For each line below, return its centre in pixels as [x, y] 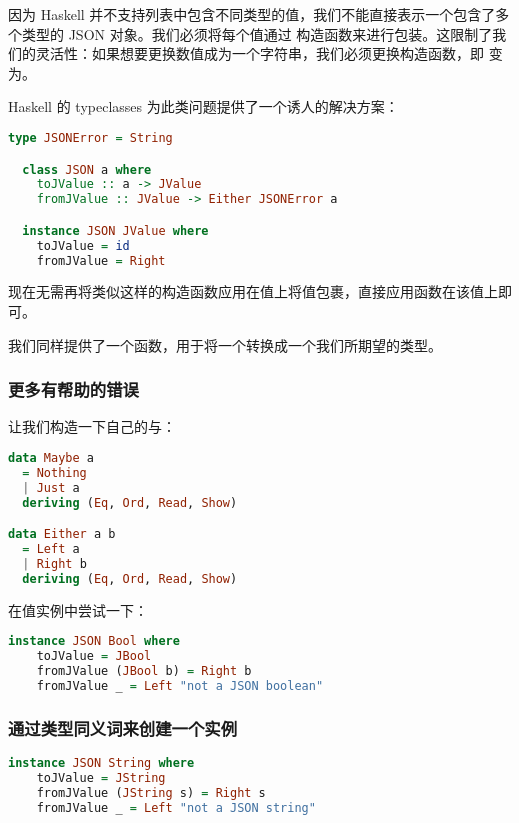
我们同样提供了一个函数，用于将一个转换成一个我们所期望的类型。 [225, 344]
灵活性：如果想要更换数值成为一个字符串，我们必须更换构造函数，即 [259, 53]
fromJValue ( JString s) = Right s [151, 792]
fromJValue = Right [101, 260]
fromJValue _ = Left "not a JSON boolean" [180, 685]
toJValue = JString [101, 777]
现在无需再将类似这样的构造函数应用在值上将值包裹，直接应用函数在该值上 [253, 291]
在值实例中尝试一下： [78, 609]
